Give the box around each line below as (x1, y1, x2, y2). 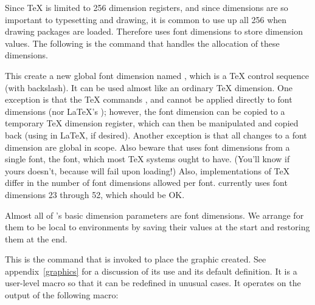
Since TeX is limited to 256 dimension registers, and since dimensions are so (5, 1, 288, 13)
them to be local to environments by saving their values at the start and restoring (5, 221, 310, 233)
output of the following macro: (5, 289, 119, 301)
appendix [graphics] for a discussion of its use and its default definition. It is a (5, 264, 297, 277)
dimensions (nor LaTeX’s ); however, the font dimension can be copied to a (5, 105, 285, 117)
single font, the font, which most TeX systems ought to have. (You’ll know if (5, 152, 290, 165)
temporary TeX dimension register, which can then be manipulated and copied (5, 117, 299, 129)
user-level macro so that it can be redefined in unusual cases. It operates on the (5, 276, 301, 289)
